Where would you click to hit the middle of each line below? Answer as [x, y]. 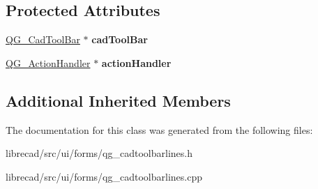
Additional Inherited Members [118, 100]
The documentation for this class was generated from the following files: [159, 129]
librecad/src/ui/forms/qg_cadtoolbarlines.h [99, 153]
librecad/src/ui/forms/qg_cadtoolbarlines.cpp [104, 176]
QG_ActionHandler [48, 62]
